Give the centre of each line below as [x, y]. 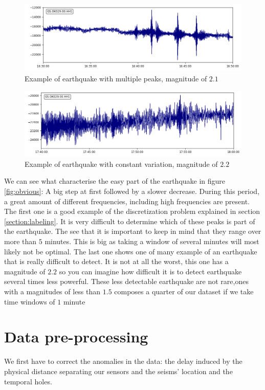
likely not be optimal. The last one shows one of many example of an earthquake [131, 251]
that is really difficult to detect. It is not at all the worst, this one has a [116, 261]
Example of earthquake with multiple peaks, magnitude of [116, 79]
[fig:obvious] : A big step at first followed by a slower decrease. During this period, [132, 191]
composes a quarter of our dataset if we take [184, 291]
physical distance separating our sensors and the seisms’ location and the [118, 371]
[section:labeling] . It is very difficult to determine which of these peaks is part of [130, 221]
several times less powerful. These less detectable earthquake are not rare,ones [126, 281]
